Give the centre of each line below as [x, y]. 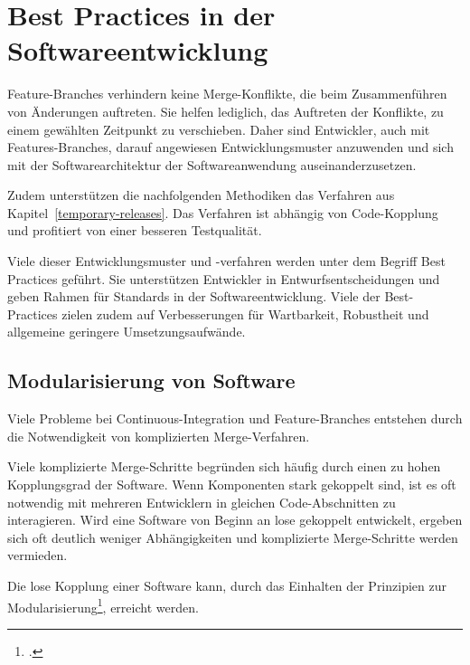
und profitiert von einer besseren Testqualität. [135, 230]
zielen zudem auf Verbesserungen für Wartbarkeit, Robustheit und [245, 313]
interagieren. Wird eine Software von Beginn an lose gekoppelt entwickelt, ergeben [235, 520]
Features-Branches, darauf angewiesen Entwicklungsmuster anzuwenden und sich [230, 147]
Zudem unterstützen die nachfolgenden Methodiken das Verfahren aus [201, 195]
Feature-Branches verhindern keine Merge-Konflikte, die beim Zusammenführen [227, 94]
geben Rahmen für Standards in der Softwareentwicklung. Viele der [194, 296]
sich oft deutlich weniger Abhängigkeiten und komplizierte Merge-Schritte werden [233, 537]
